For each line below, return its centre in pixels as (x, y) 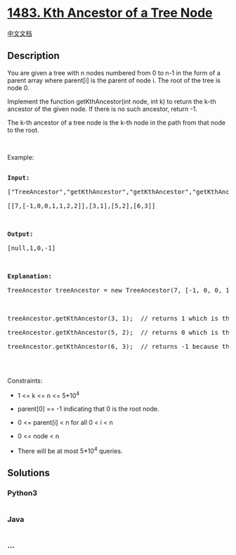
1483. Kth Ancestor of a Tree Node (110, 13)
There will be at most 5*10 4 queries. (70, 450)
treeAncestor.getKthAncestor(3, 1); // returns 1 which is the (120, 318)
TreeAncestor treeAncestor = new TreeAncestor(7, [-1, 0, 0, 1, (120, 290)
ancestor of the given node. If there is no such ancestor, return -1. (103, 109)
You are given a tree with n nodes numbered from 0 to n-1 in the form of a (114, 72)
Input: (19, 178)
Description (33, 56)
